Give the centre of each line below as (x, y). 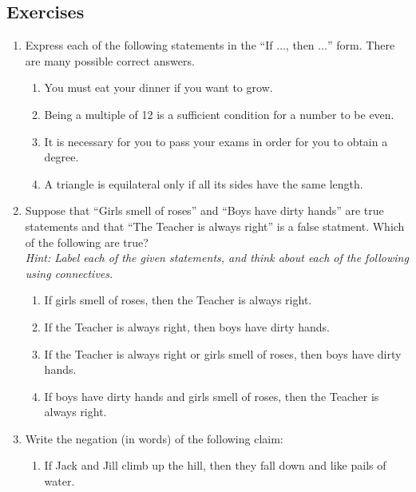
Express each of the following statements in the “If (149, 45)
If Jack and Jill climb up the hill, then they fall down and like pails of (215, 465)
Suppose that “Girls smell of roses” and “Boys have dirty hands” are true (204, 210)
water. (59, 481)
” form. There (361, 45)
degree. (61, 157)
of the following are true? (87, 242)
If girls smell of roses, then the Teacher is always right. (178, 300)
